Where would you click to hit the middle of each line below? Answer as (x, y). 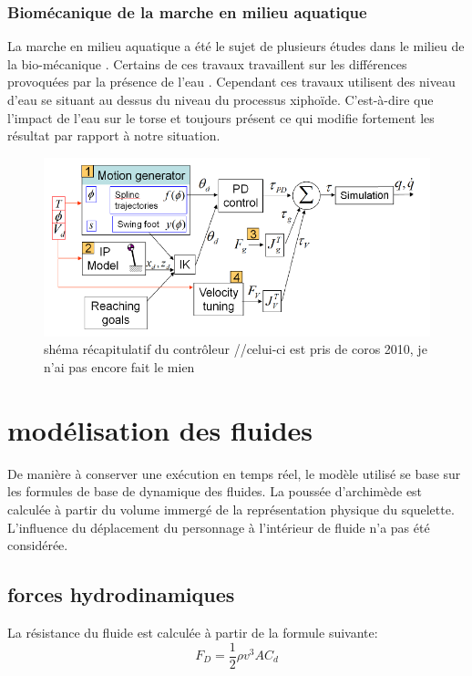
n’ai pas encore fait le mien (119, 367)
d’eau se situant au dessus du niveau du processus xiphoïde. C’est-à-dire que (221, 99)
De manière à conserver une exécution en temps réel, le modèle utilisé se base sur (234, 473)
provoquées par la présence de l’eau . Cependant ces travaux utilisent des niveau (231, 82)
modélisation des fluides (160, 429)
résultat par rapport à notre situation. (114, 135)
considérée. (38, 545)
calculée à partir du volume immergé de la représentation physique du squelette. (231, 509)
